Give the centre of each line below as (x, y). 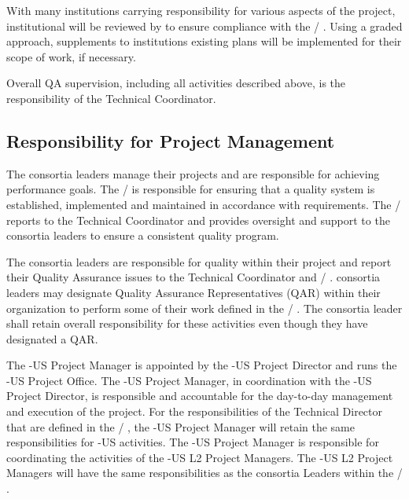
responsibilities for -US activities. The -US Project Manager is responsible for (193, 442)
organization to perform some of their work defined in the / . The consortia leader (204, 308)
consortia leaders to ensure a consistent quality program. (143, 235)
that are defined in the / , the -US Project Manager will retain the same (181, 426)
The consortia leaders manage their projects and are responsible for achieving (193, 173)
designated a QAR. (52, 338)
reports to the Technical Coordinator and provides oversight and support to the (198, 220)
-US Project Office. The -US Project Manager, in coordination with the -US (189, 380)
